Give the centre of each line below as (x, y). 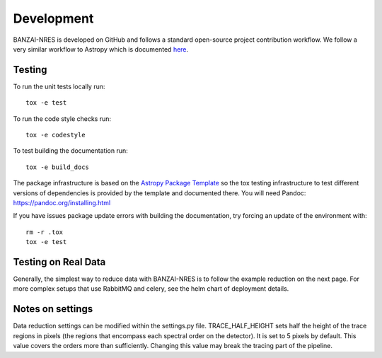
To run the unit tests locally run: (59, 86)
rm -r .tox (45, 232)
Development (53, 18)
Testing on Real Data (59, 262)
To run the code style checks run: (62, 119)
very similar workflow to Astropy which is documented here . (101, 49)
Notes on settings (53, 309)
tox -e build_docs (58, 167)
